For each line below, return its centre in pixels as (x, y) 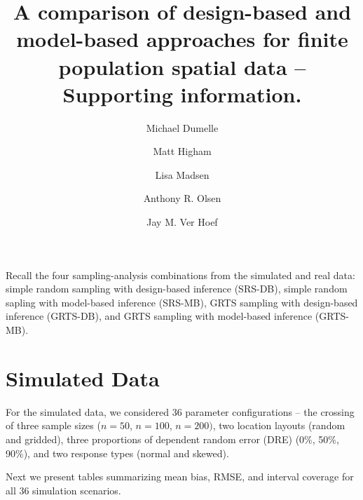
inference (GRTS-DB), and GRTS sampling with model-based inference (159, 316)
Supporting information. (182, 94)
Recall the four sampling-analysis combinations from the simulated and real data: (180, 275)
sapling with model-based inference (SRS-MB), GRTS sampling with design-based (182, 302)
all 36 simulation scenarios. (63, 490)
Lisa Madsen (182, 174)
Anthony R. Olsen (182, 198)
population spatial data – (182, 66)
